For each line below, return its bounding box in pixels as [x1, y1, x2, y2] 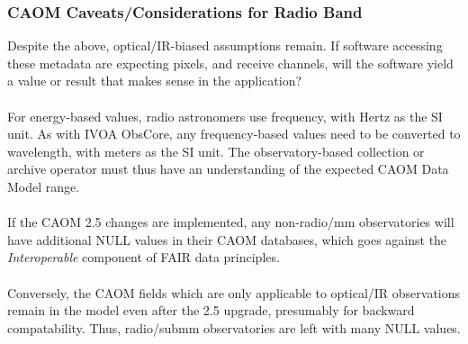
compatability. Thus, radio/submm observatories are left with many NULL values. [7, 318, 461, 337]
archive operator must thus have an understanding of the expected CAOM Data [7, 159, 449, 178]
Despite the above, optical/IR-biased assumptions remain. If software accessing [7, 36, 443, 55]
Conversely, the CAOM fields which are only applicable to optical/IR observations [7, 283, 461, 302]
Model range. [7, 177, 80, 195]
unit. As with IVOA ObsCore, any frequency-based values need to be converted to [7, 124, 461, 143]
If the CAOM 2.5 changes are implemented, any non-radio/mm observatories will [7, 213, 454, 231]
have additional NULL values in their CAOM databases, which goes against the [7, 230, 447, 249]
